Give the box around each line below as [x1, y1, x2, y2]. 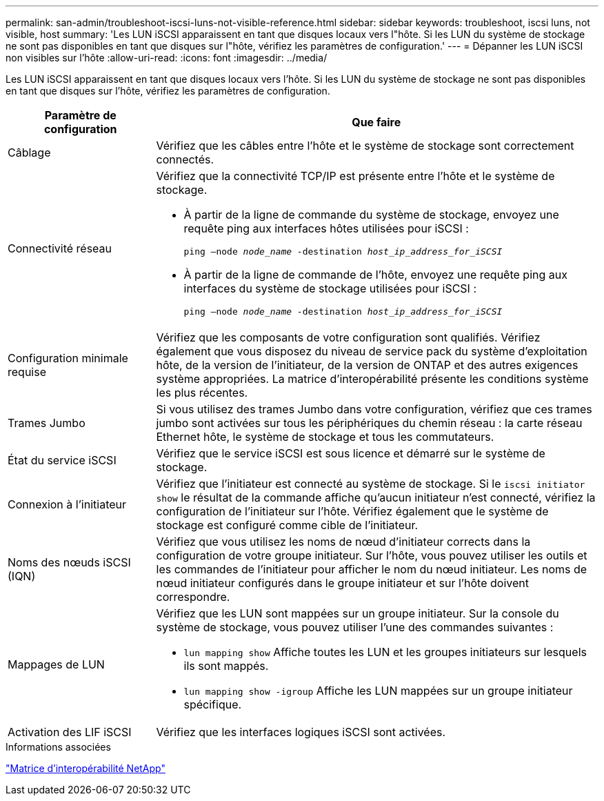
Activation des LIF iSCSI [8, 725, 132, 739]
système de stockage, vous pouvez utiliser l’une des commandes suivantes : [156, 620, 554, 634]
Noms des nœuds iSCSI [8, 555, 131, 569]
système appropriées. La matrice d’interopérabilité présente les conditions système [156, 372, 589, 386]
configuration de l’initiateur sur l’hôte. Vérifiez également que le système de [156, 504, 549, 518]
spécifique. [183, 698, 242, 711]
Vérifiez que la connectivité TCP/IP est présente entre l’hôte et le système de [156, 169, 555, 183]
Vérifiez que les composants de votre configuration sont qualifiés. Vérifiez [156, 330, 541, 344]
